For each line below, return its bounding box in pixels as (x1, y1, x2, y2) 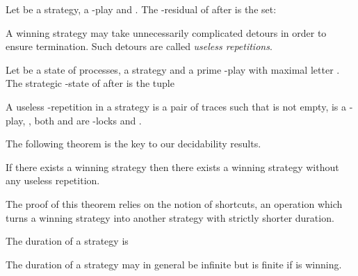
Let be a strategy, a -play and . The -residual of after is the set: (6, 2, 277, 16)
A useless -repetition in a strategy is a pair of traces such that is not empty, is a (6, 99, 347, 113)
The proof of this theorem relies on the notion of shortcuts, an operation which (6, 196, 343, 211)
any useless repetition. (6, 173, 100, 188)
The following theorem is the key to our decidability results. (6, 136, 261, 151)
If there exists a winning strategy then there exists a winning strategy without (6, 159, 339, 174)
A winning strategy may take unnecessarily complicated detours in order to (6, 25, 327, 40)
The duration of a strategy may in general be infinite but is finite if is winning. (6, 257, 342, 271)
